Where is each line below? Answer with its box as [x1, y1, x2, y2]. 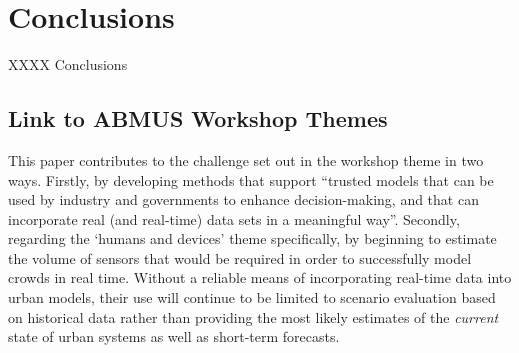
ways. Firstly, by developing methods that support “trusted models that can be [8, 169, 494, 190]
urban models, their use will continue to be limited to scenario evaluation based [8, 287, 496, 308]
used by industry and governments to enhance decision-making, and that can [8, 189, 479, 210]
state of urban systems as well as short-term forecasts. [8, 326, 340, 347]
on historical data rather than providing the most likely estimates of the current [8, 306, 499, 327]
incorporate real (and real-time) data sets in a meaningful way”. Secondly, [8, 208, 460, 229]
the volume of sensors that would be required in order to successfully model [8, 247, 472, 268]
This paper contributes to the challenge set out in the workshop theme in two [8, 149, 484, 170]
